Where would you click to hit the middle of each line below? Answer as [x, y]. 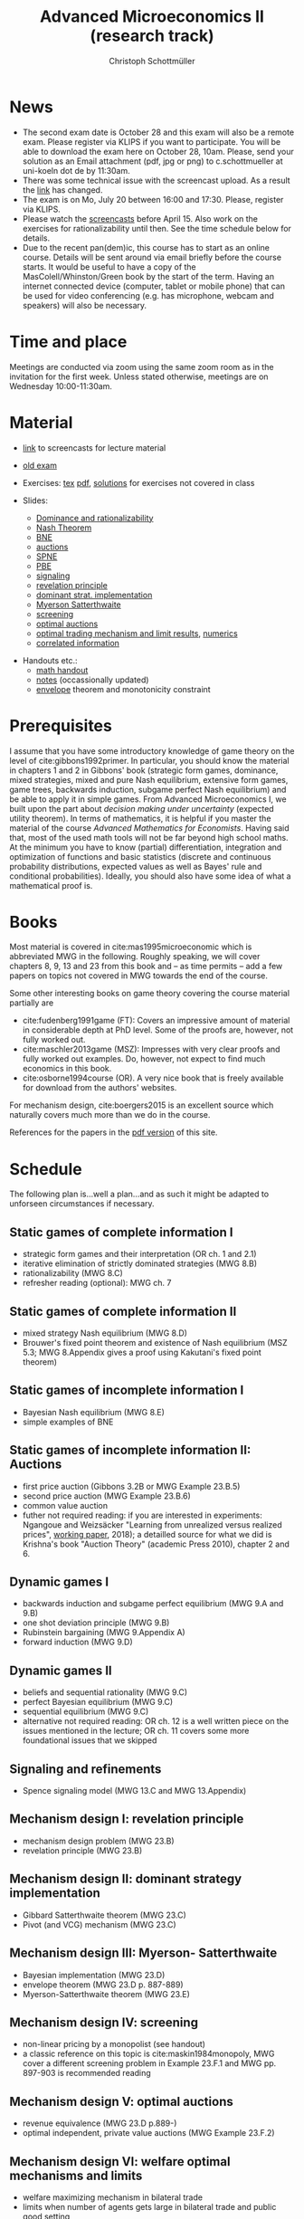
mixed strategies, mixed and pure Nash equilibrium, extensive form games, [149, 779]
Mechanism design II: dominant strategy [126, 1879]
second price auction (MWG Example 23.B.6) [107, 1496]
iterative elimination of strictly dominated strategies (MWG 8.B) [140, 1263]
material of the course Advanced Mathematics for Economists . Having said [149, 828]
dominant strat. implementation [94, 595]
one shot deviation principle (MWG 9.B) [96, 1623]
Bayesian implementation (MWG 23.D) [94, 1975]
